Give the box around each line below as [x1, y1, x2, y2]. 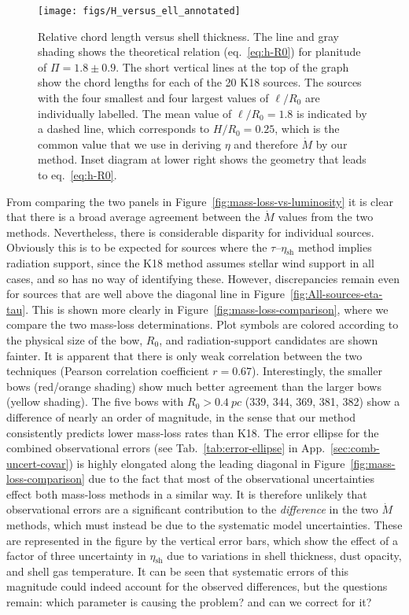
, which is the [275, 120, 340, 137]
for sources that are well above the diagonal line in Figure [6, 285, 286, 302]
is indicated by [297, 105, 367, 121]
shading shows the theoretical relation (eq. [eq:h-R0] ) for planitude [38, 43, 361, 60]
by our [315, 135, 348, 152]
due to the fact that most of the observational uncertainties [88, 470, 375, 487]
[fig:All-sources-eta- [290, 285, 383, 302]
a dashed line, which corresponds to [38, 120, 210, 137]
